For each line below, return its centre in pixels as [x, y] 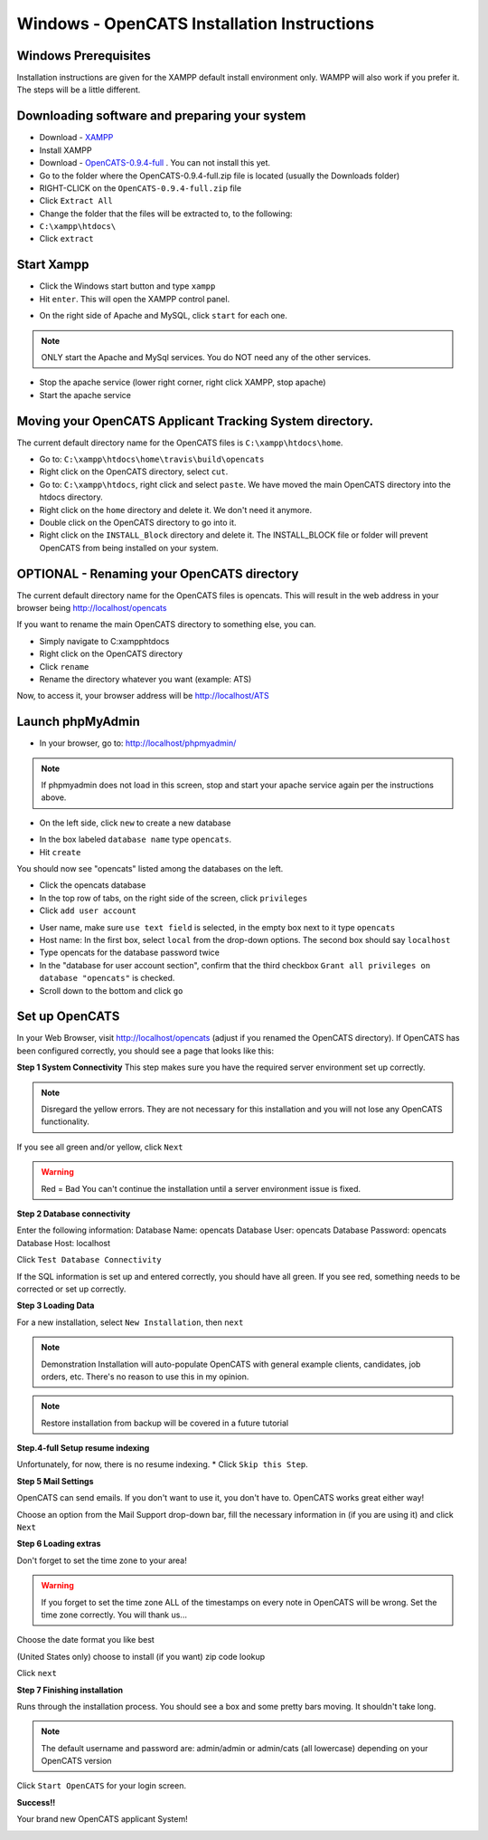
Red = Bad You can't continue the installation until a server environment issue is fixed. [201, 1188]
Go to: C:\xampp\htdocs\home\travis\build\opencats [152, 459]
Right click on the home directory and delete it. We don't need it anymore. [175, 510]
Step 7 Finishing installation [70, 1690]
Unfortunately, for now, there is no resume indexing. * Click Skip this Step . [163, 1464]
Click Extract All [76, 201]
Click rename [64, 666]
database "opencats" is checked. [107, 978]
